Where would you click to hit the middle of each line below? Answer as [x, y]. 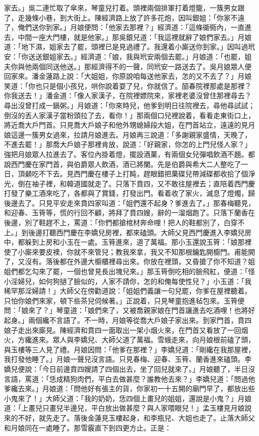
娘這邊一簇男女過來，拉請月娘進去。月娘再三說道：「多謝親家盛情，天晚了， [128, 134]
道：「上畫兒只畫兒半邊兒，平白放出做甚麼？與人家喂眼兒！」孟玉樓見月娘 [124, 408]
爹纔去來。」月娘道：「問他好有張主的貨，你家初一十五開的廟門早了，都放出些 [129, 388]
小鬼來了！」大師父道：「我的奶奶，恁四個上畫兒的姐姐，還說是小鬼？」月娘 [128, 398]
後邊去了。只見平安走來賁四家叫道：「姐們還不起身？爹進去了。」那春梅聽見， [129, 203]
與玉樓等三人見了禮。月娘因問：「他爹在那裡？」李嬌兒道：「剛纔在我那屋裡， [129, 349]
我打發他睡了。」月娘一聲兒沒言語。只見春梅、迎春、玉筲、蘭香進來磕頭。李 [128, 359]
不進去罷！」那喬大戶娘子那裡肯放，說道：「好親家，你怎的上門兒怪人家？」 [128, 144]
